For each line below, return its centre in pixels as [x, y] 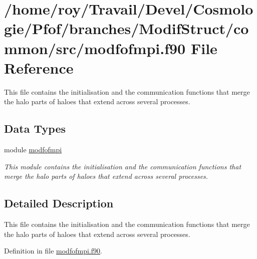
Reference [39, 67]
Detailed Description [59, 203]
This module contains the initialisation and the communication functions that [123, 166]
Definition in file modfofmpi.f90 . [53, 251]
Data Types [35, 128]
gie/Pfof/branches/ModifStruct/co [126, 28]
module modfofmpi [33, 150]
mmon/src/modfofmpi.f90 [95, 48]
